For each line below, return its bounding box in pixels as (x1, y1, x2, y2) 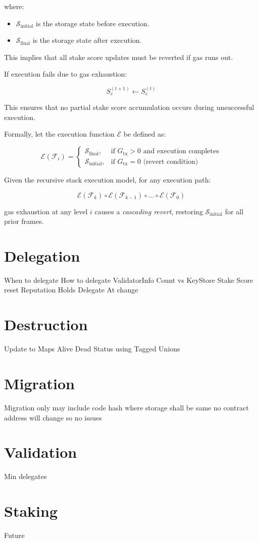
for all (225, 206, 244, 216)
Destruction (4, 314, 88, 335)
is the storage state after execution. (32, 35, 142, 45)
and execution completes (143, 148, 219, 155)
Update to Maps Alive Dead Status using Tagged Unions (4, 343, 180, 354)
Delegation (4, 245, 80, 266)
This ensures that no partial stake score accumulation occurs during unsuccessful (4, 102, 254, 112)
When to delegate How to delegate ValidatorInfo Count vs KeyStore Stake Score (4, 274, 253, 285)
